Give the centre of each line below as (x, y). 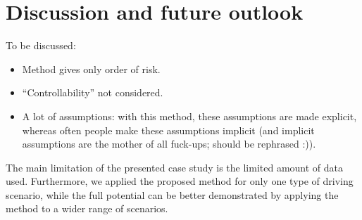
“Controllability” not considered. (93, 92)
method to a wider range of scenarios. (87, 208)
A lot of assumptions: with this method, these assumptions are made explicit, (189, 116)
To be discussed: (41, 45)
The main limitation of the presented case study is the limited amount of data (175, 167)
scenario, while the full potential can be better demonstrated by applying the (172, 194)
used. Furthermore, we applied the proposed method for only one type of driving (180, 181)
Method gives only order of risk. (91, 69)
